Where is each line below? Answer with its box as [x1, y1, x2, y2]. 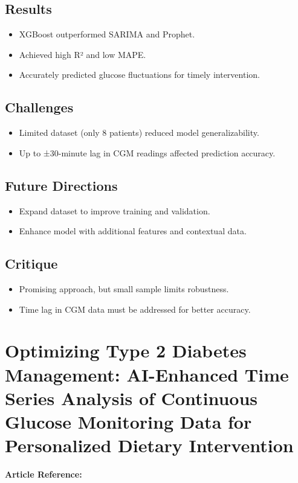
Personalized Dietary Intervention [5, 433, 294, 458]
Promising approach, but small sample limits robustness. [19, 282, 229, 295]
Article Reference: [5, 468, 82, 481]
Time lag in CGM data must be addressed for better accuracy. [19, 302, 251, 315]
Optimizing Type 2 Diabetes [5, 338, 247, 363]
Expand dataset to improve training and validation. [19, 204, 210, 217]
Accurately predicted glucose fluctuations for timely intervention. [19, 68, 260, 81]
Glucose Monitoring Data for [5, 409, 252, 433]
